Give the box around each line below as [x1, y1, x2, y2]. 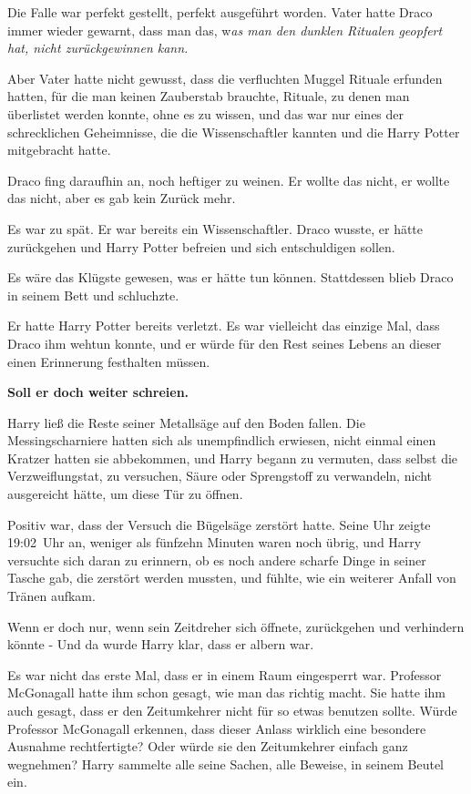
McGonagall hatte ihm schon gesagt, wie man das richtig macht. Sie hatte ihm [7, 683, 445, 702]
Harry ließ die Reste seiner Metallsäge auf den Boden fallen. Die [7, 412, 365, 432]
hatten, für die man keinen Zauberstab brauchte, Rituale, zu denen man [7, 87, 410, 106]
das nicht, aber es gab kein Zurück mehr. [7, 188, 236, 208]
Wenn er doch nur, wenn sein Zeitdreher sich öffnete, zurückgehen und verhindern [7, 616, 465, 636]
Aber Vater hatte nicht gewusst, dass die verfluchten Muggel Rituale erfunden [7, 68, 443, 87]
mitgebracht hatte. [7, 140, 111, 159]
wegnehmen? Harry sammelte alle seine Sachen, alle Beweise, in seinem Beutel [7, 754, 444, 773]
